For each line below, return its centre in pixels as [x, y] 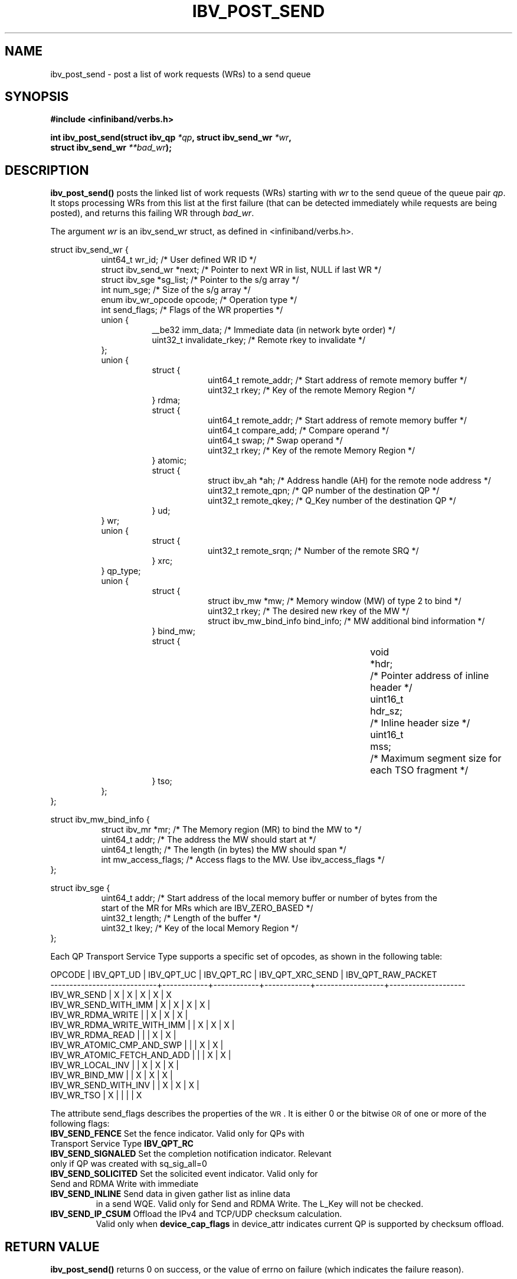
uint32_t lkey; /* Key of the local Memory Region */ [200, 928]
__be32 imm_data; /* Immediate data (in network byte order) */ [274, 330]
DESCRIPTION [47, 170]
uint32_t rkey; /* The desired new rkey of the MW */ [309, 611]
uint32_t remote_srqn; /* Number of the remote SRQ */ [313, 551]
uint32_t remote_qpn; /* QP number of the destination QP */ [324, 491]
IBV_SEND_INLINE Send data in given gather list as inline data [170, 1194]
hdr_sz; [386, 711]
